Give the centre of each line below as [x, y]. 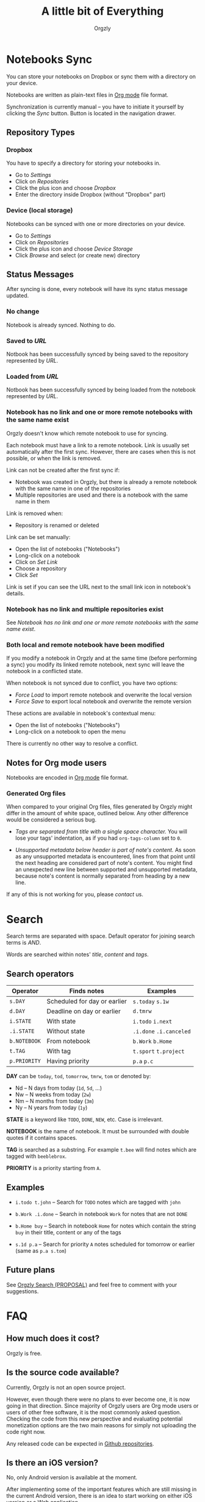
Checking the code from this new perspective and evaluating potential [95, 1419]
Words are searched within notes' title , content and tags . [77, 954]
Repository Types [41, 133]
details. [16, 593]
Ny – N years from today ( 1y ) [51, 1108]
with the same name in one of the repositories [73, 488]
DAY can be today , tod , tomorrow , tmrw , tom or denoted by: [79, 1076]
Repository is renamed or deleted [57, 525]
